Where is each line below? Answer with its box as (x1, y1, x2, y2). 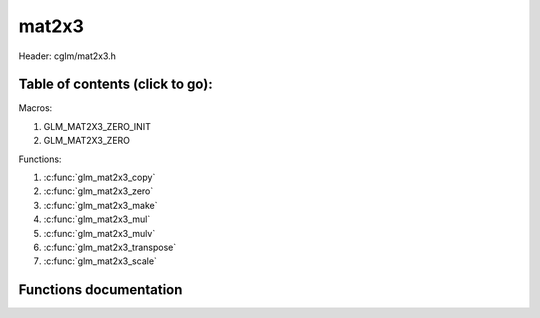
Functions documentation (18, 281, 183, 299)
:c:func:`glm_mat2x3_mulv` (43, 227, 156, 239)
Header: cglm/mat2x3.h (18, 50, 117, 62)
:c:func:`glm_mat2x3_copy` (43, 171, 156, 184)
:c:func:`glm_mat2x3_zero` (43, 185, 154, 197)
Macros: (18, 102, 53, 114)
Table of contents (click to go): (18, 76, 214, 93)
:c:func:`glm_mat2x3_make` (43, 199, 159, 211)
